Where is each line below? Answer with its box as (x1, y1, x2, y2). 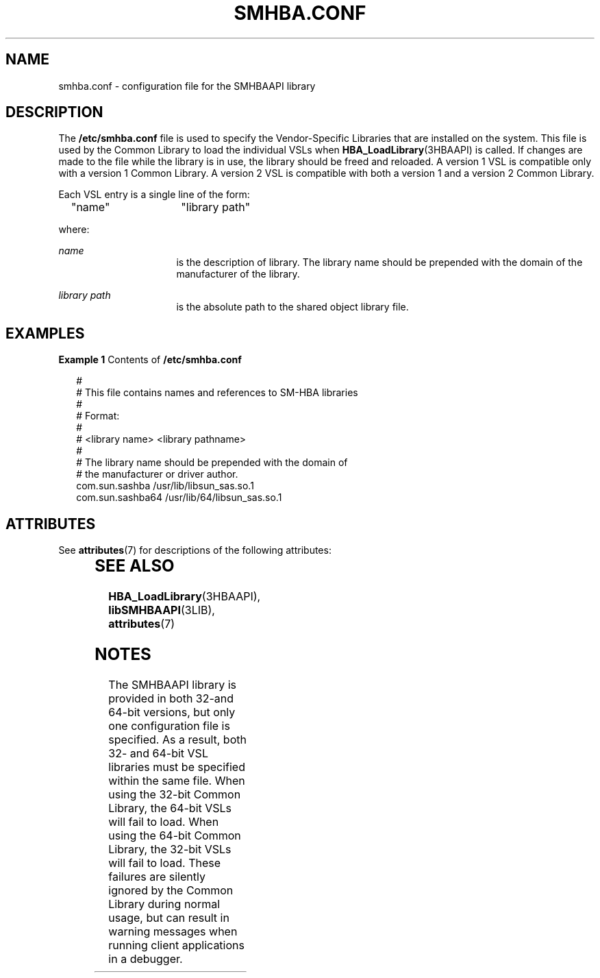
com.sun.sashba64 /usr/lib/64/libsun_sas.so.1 (76, 491, 282, 504)
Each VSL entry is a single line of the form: (58, 188, 250, 201)
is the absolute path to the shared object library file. (176, 301, 409, 313)
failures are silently (108, 869, 205, 883)
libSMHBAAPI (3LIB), (108, 603, 215, 618)
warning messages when (108, 924, 238, 938)
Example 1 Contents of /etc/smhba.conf (58, 354, 242, 366)
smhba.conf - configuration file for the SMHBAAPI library (58, 80, 316, 92)
